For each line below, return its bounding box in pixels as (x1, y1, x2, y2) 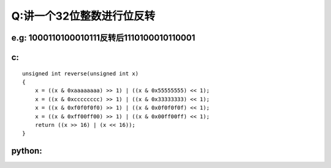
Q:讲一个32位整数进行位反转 (11, 9, 156, 23)
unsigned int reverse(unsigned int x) (22, 70, 139, 77)
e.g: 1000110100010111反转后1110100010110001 (11, 32, 196, 43)
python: (11, 146, 42, 156)
